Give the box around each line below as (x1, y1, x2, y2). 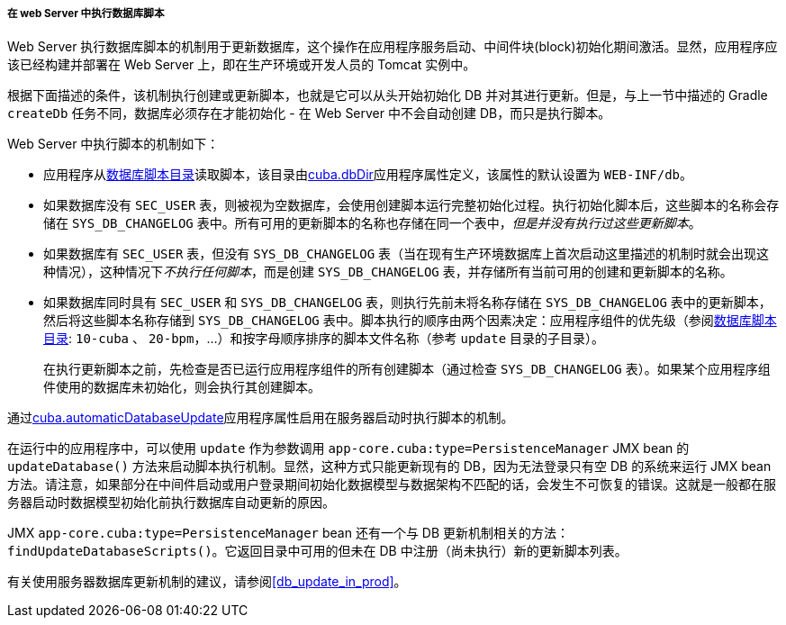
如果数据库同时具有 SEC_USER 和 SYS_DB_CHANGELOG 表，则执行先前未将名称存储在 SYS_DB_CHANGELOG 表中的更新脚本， (43, 294, 772, 311)
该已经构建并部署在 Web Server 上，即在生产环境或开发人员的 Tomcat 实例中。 (7, 57, 476, 73)
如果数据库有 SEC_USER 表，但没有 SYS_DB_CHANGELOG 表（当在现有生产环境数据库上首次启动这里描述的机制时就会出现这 (43, 246, 770, 262)
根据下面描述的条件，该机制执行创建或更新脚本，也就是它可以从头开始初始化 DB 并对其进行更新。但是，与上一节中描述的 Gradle (7, 87, 768, 104)
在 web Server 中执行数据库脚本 (7, 7, 165, 20)
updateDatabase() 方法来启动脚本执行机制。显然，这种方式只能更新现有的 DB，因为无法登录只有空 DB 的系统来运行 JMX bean (7, 458, 772, 475)
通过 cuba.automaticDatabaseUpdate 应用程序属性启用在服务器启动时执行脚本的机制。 (7, 410, 514, 426)
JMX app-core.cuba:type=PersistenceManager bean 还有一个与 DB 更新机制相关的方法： (7, 525, 570, 541)
